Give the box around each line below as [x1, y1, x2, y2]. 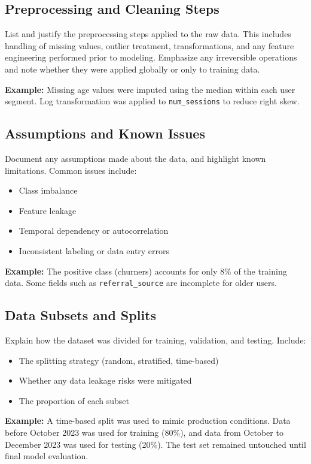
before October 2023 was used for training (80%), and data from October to [5, 426, 283, 439]
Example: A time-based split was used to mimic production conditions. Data [5, 414, 291, 427]
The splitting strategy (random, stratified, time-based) [19, 354, 219, 366]
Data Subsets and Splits [5, 306, 157, 324]
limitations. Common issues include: [5, 164, 137, 176]
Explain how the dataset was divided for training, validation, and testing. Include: [5, 334, 306, 347]
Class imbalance [19, 184, 78, 197]
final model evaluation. [5, 450, 89, 462]
